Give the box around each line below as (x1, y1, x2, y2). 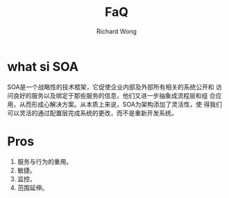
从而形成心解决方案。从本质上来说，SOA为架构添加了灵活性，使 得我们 (19, 100, 222, 108)
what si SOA (7, 58, 78, 74)
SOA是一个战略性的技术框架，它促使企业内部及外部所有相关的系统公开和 (7, 83, 214, 91)
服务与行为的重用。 (17, 157, 73, 165)
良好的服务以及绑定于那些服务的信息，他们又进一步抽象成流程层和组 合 (12, 91, 216, 99)
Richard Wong (96, 27, 137, 35)
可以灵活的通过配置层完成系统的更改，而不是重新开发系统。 (7, 108, 178, 117)
